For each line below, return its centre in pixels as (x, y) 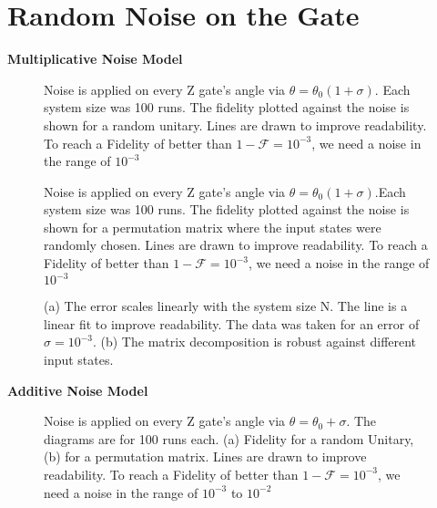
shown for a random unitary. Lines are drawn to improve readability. (235, 124)
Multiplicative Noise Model (95, 59)
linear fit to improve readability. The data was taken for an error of (232, 323)
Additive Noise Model (78, 390)
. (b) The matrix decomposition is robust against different (254, 342)
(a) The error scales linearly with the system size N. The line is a (226, 306)
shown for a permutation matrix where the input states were (213, 227)
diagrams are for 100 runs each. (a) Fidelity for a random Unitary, (229, 438)
